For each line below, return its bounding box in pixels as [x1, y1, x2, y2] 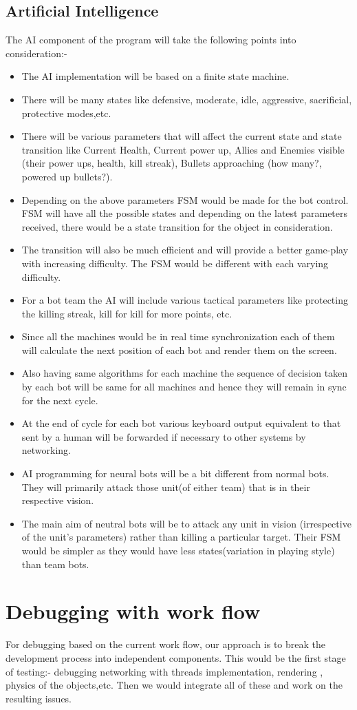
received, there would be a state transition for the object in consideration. [21, 219, 333, 233]
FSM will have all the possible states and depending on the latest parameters [21, 206, 348, 220]
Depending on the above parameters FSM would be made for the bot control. [21, 192, 349, 207]
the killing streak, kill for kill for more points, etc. [21, 306, 232, 320]
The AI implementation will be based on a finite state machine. [21, 69, 290, 83]
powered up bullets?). [21, 169, 113, 183]
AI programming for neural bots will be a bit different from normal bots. [21, 466, 329, 481]
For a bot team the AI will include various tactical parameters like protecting [21, 293, 348, 307]
